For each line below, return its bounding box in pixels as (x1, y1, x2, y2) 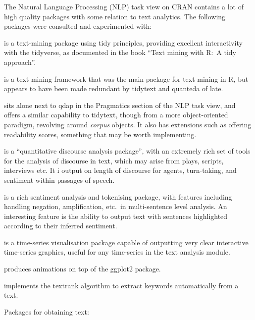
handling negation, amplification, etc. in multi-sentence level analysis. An (4, 201, 227, 212)
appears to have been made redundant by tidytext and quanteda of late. (4, 83, 223, 94)
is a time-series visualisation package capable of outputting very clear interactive (4, 237, 249, 247)
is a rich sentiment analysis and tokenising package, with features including (4, 191, 232, 202)
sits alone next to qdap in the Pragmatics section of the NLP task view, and (4, 100, 236, 110)
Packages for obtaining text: (4, 306, 89, 317)
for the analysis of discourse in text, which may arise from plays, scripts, (4, 155, 224, 165)
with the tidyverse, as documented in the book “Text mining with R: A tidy (4, 47, 237, 57)
